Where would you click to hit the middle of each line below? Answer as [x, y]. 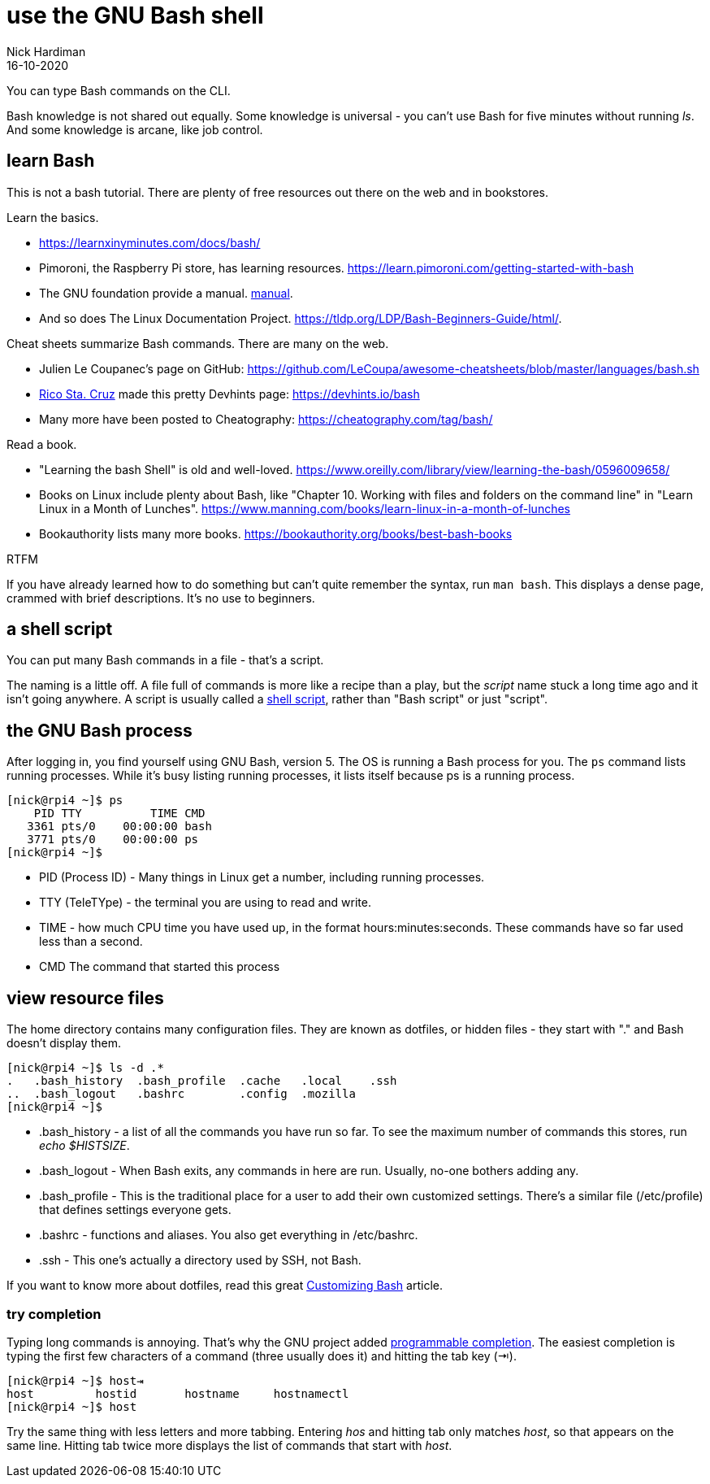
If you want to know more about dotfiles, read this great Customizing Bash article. [225, 1286]
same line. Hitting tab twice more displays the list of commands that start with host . [229, 1445]
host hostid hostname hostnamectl [178, 1393]
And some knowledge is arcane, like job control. [135, 129]
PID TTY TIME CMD [119, 814]
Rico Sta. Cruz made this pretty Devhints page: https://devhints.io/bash [229, 394]
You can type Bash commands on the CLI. [119, 90]
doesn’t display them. [64, 1043]
